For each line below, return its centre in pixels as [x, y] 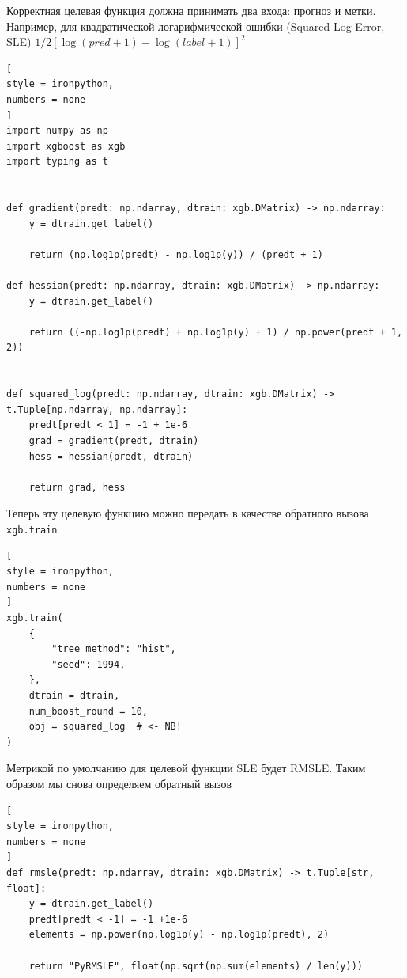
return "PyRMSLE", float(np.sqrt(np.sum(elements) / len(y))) [196, 966]
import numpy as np [57, 131]
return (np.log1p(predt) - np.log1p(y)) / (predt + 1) [176, 254]
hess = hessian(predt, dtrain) [111, 456]
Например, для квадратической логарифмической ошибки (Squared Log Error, [196, 26]
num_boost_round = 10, [88, 711]
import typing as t [57, 162]
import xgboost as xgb [66, 146]
